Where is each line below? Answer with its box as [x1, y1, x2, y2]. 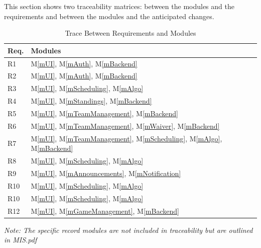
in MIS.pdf [4, 234, 37, 245]
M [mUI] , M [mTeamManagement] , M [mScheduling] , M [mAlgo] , [31, 133, 222, 143]
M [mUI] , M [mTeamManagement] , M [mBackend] [31, 108, 178, 118]
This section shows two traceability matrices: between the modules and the [4, 1, 234, 11]
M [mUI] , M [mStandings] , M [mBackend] [31, 96, 152, 106]
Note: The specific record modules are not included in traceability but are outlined [4, 224, 253, 235]
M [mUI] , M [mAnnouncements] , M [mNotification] [31, 168, 181, 178]
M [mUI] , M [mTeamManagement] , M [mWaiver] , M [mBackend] [31, 120, 220, 131]
